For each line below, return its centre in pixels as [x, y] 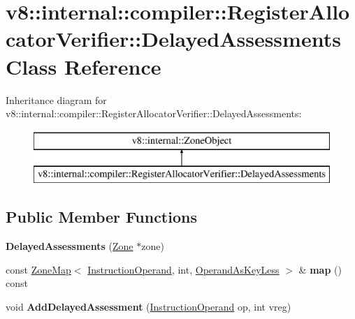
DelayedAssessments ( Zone [70, 246]
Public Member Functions [101, 217]
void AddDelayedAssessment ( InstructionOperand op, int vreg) [148, 306]
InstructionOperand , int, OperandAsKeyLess [183, 269]
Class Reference [84, 66]
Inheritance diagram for [56, 99]
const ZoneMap [38, 269]
